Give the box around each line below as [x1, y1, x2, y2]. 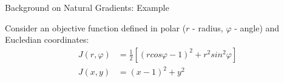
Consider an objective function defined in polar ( [5, 21, 186, 34]
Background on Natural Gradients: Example [5, 1, 169, 13]
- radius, [192, 21, 223, 34]
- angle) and [234, 21, 280, 34]
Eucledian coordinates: [5, 33, 89, 46]
